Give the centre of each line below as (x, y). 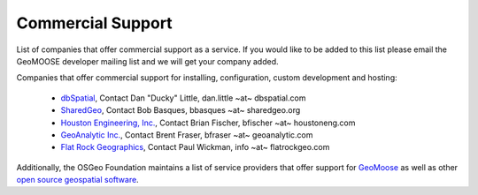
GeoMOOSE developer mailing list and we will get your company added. (147, 61)
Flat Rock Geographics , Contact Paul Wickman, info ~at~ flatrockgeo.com (195, 147)
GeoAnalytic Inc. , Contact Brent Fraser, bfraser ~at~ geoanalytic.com (187, 135)
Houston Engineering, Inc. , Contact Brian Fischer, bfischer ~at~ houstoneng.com (208, 123)
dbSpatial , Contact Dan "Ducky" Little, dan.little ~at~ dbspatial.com (183, 98)
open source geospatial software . (77, 180)
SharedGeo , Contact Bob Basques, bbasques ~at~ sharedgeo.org (181, 110)
